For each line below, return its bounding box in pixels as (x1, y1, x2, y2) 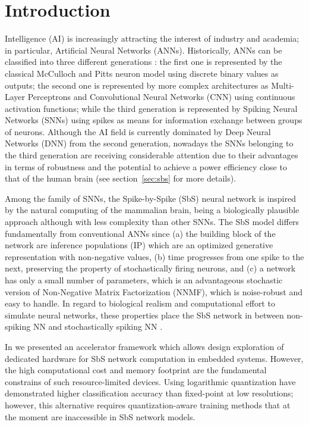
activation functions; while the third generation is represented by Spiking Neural (5, 102, 298, 114)
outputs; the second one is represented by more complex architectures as (5, 79, 269, 91)
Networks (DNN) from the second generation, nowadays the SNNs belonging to (5, 137, 294, 149)
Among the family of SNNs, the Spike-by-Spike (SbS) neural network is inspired (5, 192, 297, 204)
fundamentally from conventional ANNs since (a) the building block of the (5, 227, 276, 239)
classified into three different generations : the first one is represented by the (5, 55, 282, 68)
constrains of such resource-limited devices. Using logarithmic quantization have (5, 375, 296, 387)
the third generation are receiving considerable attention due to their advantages (5, 149, 298, 161)
